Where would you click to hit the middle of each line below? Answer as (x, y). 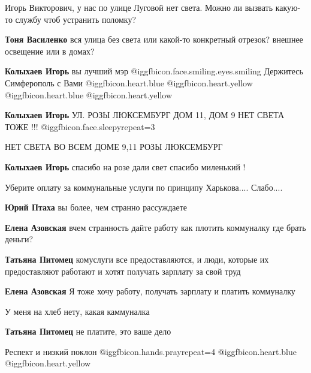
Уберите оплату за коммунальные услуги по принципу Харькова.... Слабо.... (144, 187)
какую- (288, 7)
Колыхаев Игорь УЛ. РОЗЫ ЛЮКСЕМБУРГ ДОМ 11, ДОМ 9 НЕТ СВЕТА (145, 115)
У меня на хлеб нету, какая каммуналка (77, 311)
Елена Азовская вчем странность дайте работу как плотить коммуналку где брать (155, 227)
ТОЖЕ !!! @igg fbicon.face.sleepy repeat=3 (80, 126)
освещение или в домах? (50, 51)
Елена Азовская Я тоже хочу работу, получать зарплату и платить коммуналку (150, 291)
